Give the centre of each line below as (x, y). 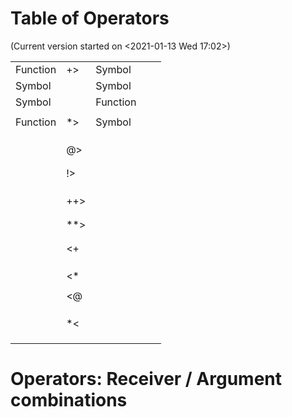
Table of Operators (90, 18)
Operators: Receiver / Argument (146, 379)
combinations (69, 400)
